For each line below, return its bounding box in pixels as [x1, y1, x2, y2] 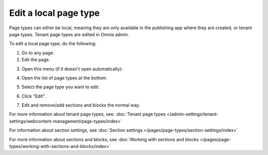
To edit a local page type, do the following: [9, 41, 97, 47]
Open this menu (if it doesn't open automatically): [21, 66, 123, 72]
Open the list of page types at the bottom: [21, 75, 107, 81]
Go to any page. [21, 50, 55, 55]
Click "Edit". [21, 93, 46, 99]
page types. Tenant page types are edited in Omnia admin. [9, 31, 129, 37]
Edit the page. [21, 57, 51, 63]
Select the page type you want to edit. [21, 84, 100, 90]
